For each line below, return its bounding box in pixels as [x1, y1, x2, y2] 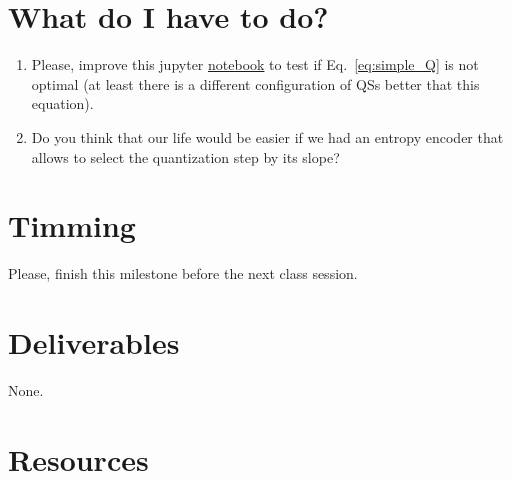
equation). [31, 93, 94, 114]
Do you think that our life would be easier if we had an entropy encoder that [31, 126, 504, 147]
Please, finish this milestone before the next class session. [8, 263, 358, 284]
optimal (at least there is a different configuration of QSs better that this [31, 73, 480, 94]
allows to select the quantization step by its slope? [31, 146, 340, 167]
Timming [8, 205, 136, 246]
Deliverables [8, 322, 180, 362]
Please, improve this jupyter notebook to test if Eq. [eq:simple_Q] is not [31, 54, 479, 75]
